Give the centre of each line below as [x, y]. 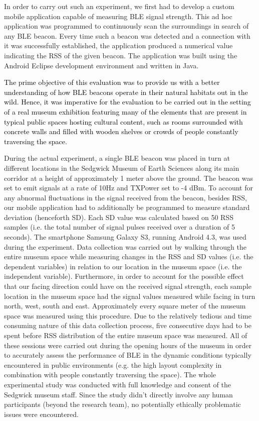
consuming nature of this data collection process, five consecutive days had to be [128, 325]
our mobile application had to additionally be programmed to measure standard [127, 207]
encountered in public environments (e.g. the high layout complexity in [113, 364]
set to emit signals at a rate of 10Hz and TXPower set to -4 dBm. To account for [128, 188]
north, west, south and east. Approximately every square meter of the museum [125, 306]
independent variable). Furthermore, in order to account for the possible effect [124, 276]
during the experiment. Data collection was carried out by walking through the [125, 246]
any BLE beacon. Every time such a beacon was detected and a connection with [127, 35]
